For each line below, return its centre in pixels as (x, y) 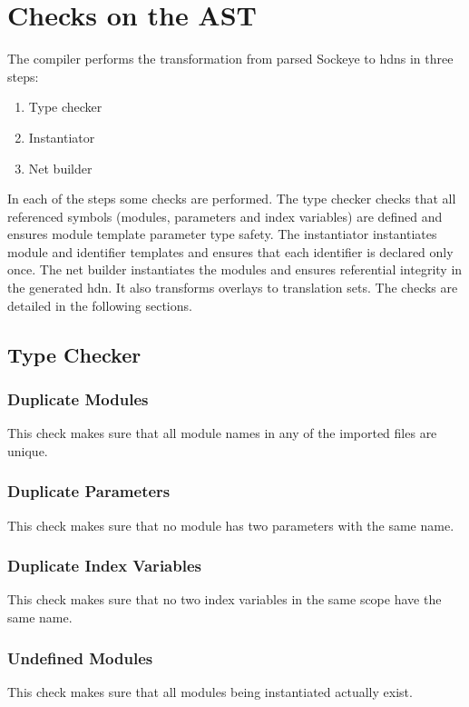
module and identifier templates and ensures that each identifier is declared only (230, 251)
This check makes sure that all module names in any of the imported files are (222, 433)
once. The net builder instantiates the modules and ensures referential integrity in (235, 269)
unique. (28, 450)
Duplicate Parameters (89, 491)
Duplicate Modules (78, 398)
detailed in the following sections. (100, 305)
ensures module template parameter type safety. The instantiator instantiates (222, 234)
